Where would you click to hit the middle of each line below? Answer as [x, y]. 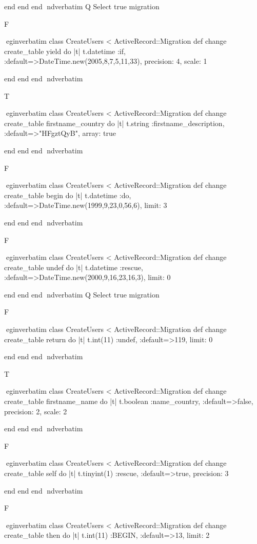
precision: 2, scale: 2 [36, 411]
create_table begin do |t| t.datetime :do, [68, 195]
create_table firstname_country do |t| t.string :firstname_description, [114, 123]
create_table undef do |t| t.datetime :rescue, [74, 267]
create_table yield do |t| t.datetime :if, [65, 51]
